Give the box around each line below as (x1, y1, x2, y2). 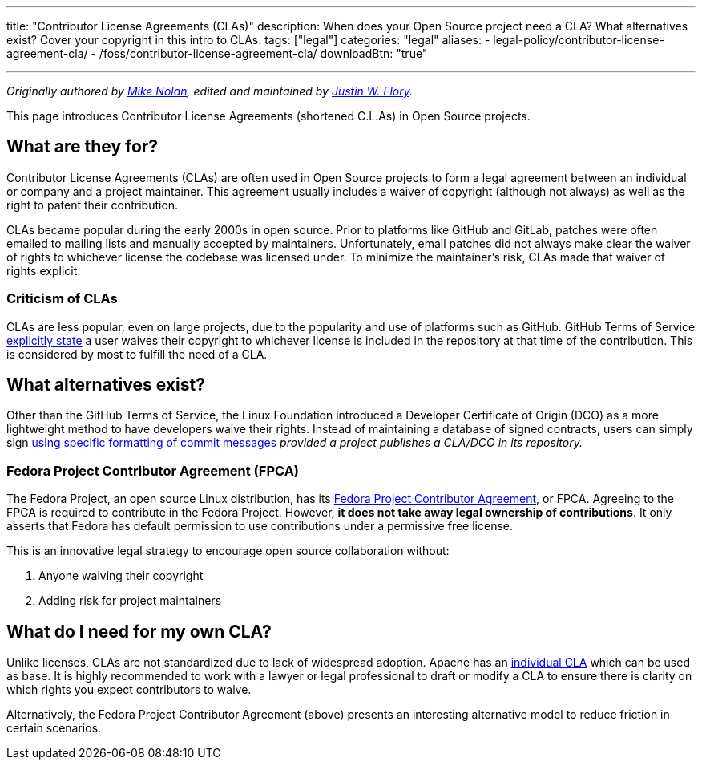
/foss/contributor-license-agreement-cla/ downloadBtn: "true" (99, 47, 428, 60)
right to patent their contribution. (6, 197, 179, 212)
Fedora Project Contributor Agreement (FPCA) (6, 462, 300, 479)
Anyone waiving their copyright (38, 569, 204, 583)
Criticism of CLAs (6, 290, 118, 307)
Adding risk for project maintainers (38, 594, 222, 608)
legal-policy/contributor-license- (493, 33, 664, 47)
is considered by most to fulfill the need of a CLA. (6, 347, 268, 361)
